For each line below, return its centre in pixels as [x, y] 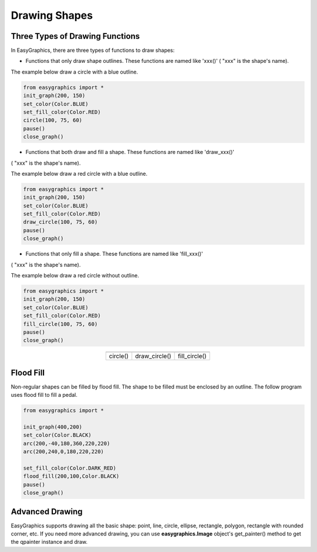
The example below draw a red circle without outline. [75, 276]
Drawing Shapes [52, 15]
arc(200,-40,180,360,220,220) [67, 443]
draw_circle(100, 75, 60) [60, 222]
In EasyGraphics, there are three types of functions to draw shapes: [93, 51]
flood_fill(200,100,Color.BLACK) [71, 476]
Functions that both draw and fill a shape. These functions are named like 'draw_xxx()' [130, 152]
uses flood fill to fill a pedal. [44, 395]
